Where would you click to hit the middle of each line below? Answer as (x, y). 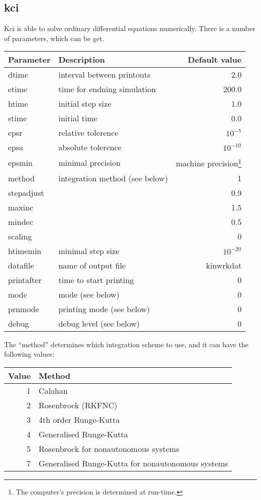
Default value (215, 60)
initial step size (85, 104)
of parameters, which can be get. (54, 38)
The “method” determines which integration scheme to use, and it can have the (126, 344)
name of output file (92, 265)
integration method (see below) (113, 178)
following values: (29, 354)
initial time (78, 118)
